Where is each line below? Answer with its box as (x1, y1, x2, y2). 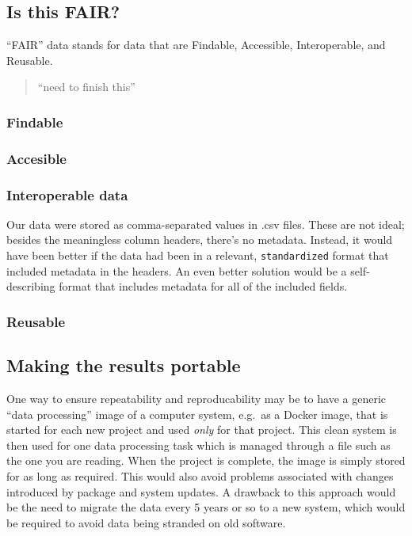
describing (6, 278, 55, 295)
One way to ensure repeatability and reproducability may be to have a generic (6, 390, 386, 406)
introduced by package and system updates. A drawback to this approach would (6, 483, 396, 500)
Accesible (6, 148, 67, 168)
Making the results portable (6, 353, 241, 378)
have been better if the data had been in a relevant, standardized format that (6, 247, 389, 264)
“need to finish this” (37, 78, 135, 95)
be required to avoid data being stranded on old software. (6, 514, 286, 530)
